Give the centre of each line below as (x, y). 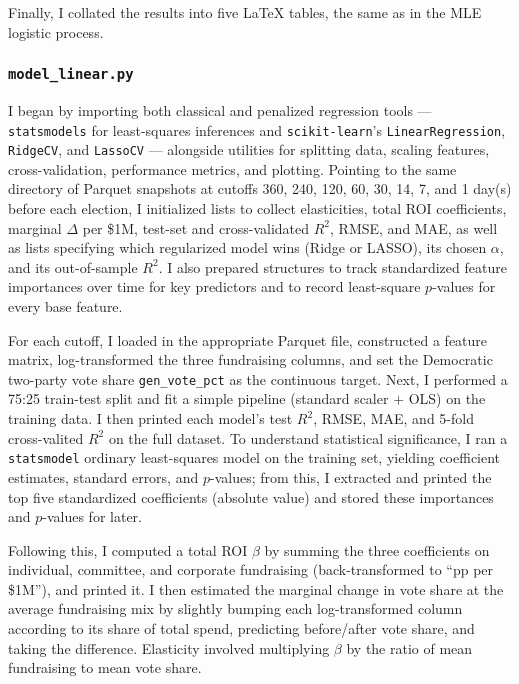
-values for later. (92, 516)
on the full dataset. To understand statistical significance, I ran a (308, 437)
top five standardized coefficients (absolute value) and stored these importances (251, 496)
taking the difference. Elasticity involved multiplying (169, 647)
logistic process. (56, 31)
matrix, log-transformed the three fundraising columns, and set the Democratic (250, 359)
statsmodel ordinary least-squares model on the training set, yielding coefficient (254, 457)
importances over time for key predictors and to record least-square (214, 286)
